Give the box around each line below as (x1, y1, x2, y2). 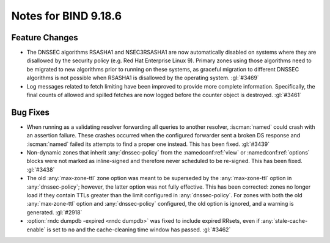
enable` (26, 226, 46, 233)
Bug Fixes (11, 107, 50, 117)
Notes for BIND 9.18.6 (11, 9, 122, 23)
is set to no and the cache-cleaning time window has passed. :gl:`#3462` (46, 226, 231, 233)
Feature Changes (11, 32, 79, 43)
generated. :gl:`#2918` (26, 208, 82, 216)
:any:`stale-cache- (260, 217, 308, 225)
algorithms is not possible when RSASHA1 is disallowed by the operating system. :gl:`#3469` (26, 74, 259, 82)
